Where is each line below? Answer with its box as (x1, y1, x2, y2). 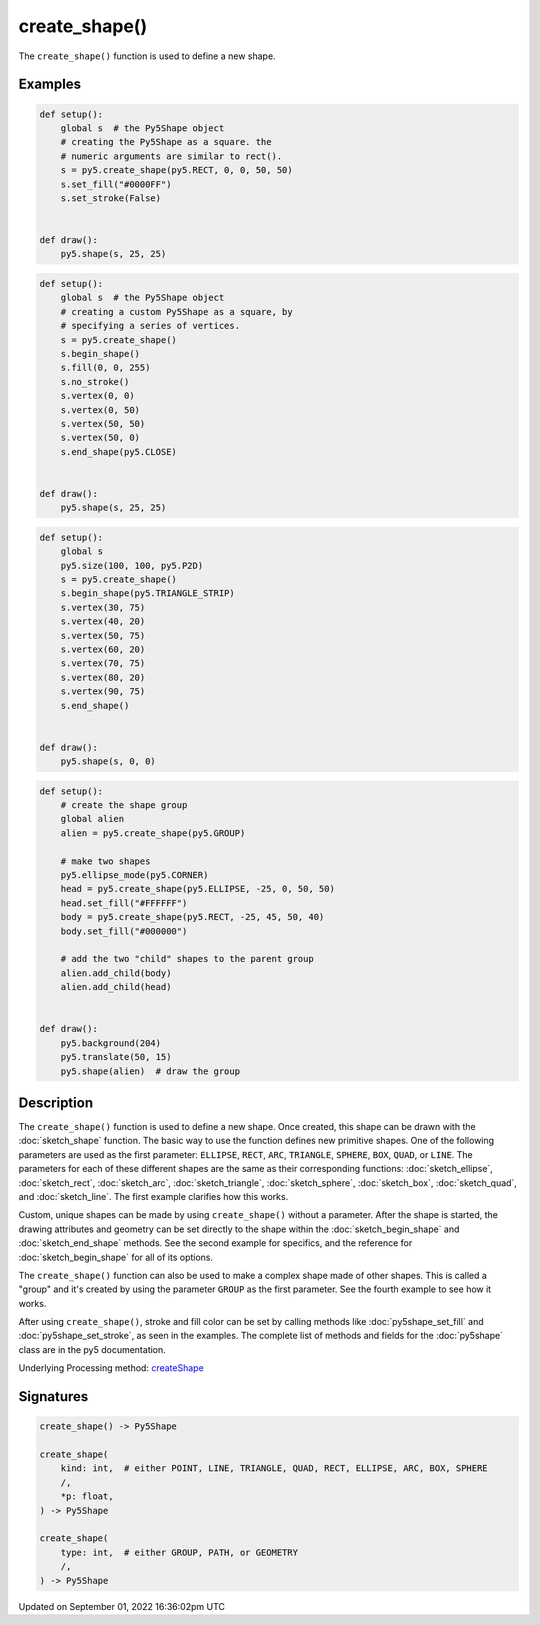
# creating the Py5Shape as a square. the (60, 136, 272, 148)
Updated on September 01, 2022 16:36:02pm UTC (18, 1600, 225, 1612)
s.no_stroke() (60, 376, 130, 387)
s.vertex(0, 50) (60, 404, 140, 415)
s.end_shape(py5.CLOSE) (60, 446, 177, 457)
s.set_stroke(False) (60, 192, 162, 204)
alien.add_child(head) (60, 981, 172, 993)
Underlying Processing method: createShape (18, 1362, 204, 1374)
